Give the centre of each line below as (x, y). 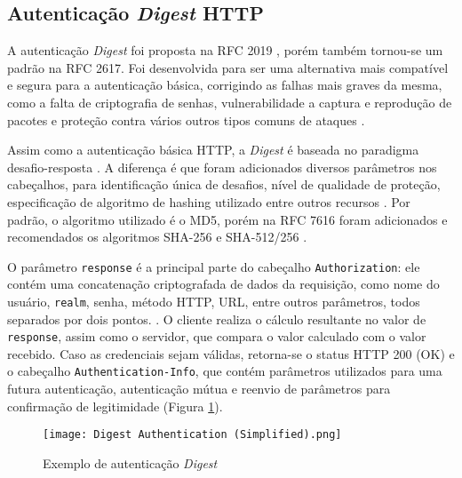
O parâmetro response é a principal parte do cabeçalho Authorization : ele (214, 266)
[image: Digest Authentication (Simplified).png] (192, 435)
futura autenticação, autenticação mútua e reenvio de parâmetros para (199, 389)
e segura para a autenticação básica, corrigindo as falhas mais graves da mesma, (225, 85)
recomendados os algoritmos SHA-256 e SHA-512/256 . (157, 237)
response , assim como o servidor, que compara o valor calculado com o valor (217, 336)
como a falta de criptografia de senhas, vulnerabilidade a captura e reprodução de (230, 102)
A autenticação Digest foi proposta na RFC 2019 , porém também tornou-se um (225, 50)
